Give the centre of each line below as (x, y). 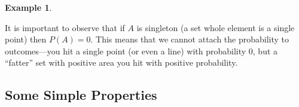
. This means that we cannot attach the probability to (190, 39)
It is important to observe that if (65, 27)
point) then (26, 39)
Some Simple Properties (81, 95)
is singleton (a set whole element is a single (216, 27)
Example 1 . (28, 7)
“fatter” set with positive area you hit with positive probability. (121, 62)
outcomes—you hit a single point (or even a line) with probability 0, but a (141, 51)
